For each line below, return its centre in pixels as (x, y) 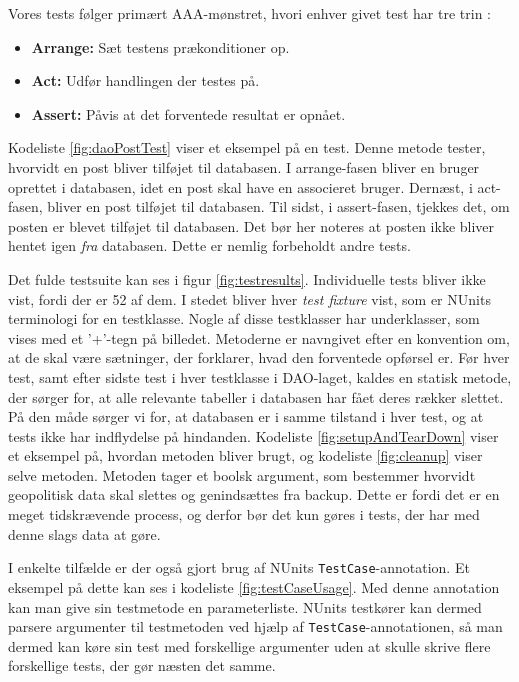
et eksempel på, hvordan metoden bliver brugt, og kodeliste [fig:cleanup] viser (245, 455)
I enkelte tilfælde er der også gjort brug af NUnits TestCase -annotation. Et (239, 567)
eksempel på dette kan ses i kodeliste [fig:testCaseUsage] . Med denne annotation (254, 586)
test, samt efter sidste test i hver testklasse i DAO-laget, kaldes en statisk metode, (260, 376)
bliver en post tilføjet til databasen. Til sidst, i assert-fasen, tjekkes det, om (278, 206)
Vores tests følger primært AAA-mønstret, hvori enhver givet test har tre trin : (249, 13)
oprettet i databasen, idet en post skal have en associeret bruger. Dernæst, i (240, 186)
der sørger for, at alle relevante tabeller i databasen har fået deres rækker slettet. (256, 396)
